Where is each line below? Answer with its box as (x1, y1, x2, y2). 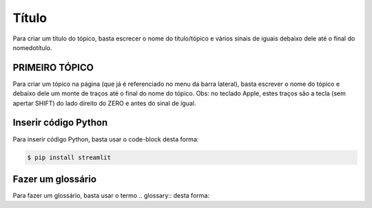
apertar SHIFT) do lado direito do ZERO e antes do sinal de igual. (12, 99, 196, 107)
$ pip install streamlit (27, 153, 112, 161)
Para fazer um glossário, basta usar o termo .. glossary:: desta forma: (12, 192, 210, 200)
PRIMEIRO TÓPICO (12, 62, 94, 73)
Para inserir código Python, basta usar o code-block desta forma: (12, 135, 199, 143)
